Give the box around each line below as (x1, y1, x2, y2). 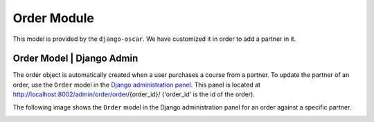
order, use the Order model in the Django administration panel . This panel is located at (12, 80, 261, 89)
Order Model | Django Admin (12, 53, 139, 64)
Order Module (12, 10, 95, 26)
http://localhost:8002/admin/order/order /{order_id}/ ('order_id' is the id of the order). (12, 90, 256, 98)
